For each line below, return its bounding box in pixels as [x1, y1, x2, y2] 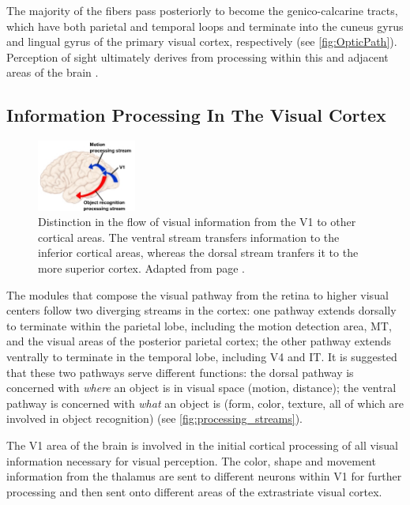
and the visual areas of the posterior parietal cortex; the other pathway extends [6, 333, 392, 349]
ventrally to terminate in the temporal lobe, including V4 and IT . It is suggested [6, 349, 397, 365]
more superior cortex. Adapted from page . [38, 260, 246, 277]
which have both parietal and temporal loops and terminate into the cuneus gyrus [6, 17, 404, 34]
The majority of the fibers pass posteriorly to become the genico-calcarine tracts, [6, 2, 398, 18]
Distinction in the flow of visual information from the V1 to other [38, 213, 356, 230]
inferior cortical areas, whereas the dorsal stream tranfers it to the [38, 244, 359, 261]
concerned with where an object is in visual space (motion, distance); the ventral [6, 379, 397, 396]
